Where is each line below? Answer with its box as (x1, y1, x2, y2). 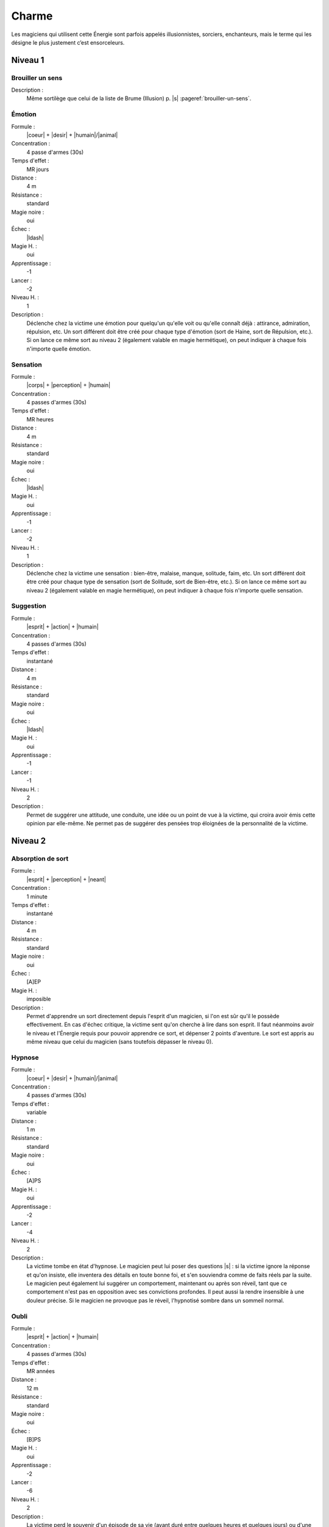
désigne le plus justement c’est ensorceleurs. (11, 38, 125, 46)
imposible (26, 996, 51, 1003)
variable (26, 1109, 47, 1116)
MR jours (26, 166, 49, 173)
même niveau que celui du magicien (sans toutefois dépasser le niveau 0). (26, 1038, 213, 1046)
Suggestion (11, 602, 47, 610)
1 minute (26, 892, 48, 900)
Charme (11, 9, 53, 23)
